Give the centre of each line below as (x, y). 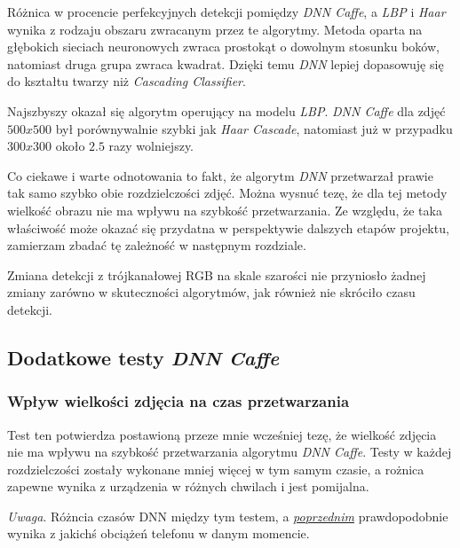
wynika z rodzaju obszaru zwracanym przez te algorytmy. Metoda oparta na (215, 29)
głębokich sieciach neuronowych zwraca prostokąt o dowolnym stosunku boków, (223, 47)
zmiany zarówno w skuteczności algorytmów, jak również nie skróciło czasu (211, 292)
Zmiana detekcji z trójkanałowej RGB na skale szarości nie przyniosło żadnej (217, 274)
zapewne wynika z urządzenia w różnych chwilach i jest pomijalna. (188, 486)
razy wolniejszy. (151, 146)
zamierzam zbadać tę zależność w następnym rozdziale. (157, 245)
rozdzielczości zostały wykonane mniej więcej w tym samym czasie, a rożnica (216, 469)
